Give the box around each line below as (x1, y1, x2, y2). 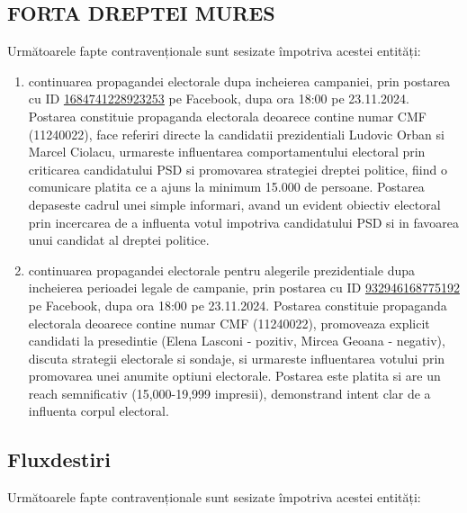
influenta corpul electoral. (28, 401, 169, 420)
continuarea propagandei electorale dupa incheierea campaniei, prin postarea (28, 71, 451, 90)
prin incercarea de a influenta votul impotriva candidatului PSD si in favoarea (28, 212, 460, 231)
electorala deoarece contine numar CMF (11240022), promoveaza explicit (28, 313, 430, 332)
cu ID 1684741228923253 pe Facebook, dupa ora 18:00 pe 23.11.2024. (28, 89, 409, 108)
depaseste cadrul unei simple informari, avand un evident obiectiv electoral (28, 194, 441, 213)
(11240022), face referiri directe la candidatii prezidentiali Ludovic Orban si (28, 124, 445, 143)
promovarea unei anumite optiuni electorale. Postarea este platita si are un (28, 366, 441, 385)
